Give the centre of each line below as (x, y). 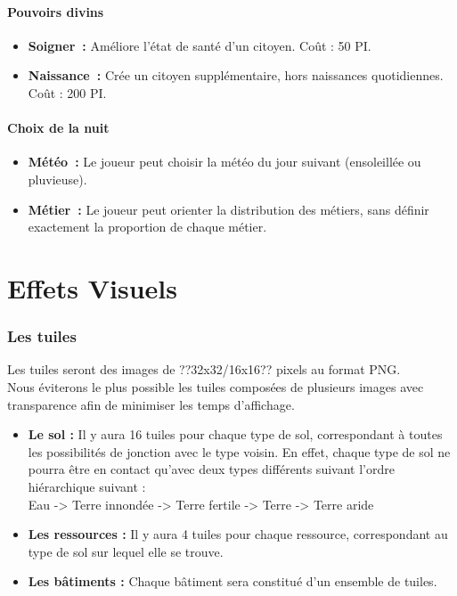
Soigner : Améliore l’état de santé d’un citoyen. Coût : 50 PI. (200, 45)
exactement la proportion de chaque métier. (147, 227)
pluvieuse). (57, 179)
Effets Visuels (92, 287)
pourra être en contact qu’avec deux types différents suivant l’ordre (211, 469)
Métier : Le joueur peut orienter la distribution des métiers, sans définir (228, 209)
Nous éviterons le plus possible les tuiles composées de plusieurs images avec (216, 386)
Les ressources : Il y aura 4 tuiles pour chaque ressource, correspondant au (238, 534)
